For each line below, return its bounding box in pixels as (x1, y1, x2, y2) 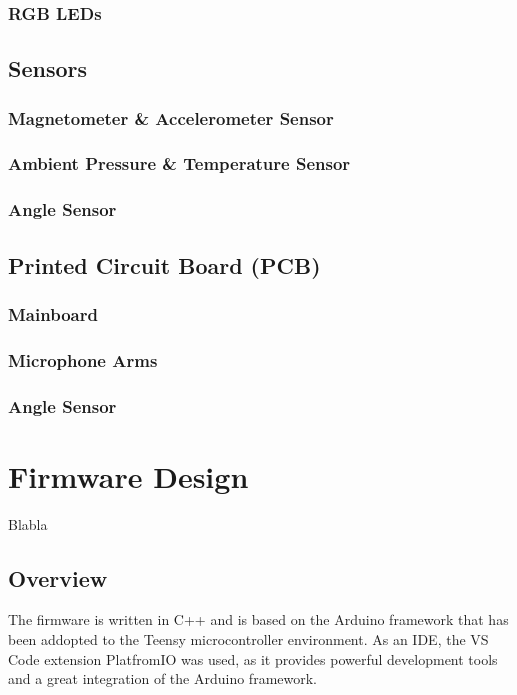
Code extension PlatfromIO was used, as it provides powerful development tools (8, 648, 498, 669)
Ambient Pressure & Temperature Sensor (8, 151, 351, 176)
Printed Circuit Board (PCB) (8, 249, 321, 280)
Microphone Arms (8, 347, 158, 372)
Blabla (8, 513, 48, 534)
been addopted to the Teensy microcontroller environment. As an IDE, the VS (8, 628, 489, 649)
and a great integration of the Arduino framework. (8, 668, 318, 689)
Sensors (8, 53, 88, 84)
